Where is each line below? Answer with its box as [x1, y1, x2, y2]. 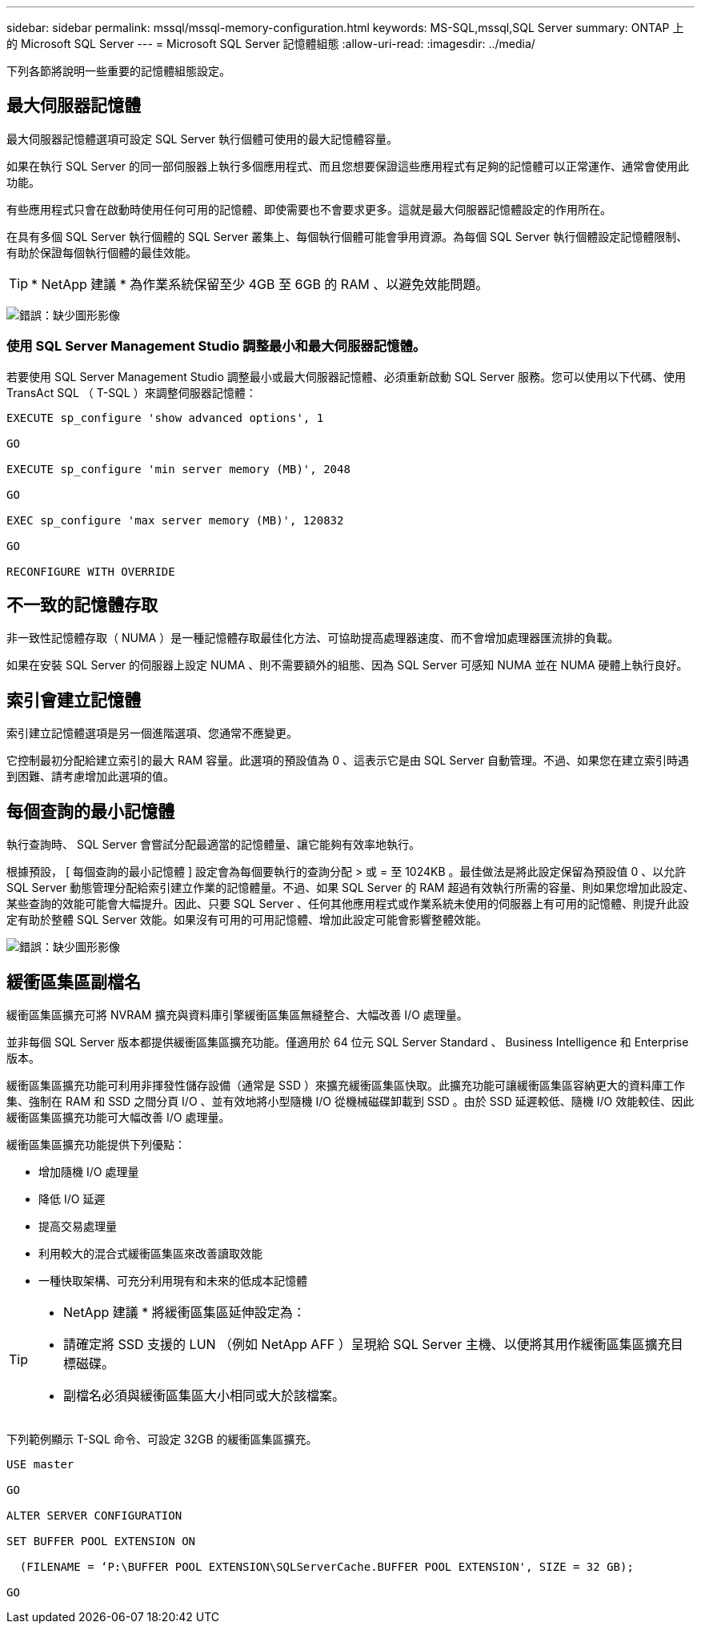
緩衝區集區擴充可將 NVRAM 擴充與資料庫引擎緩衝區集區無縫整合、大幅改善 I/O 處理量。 [6, 1007, 468, 1022]
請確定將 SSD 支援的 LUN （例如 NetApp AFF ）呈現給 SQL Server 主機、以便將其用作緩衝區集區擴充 [63, 1335, 671, 1352]
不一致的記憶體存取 [6, 595, 158, 616]
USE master [6, 1457, 74, 1471]
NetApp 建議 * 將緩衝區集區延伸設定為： [63, 1303, 306, 1320]
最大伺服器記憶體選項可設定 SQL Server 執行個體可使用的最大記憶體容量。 [6, 131, 399, 146]
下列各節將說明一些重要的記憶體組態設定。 [6, 64, 230, 78]
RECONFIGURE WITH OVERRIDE [6, 564, 175, 578]
